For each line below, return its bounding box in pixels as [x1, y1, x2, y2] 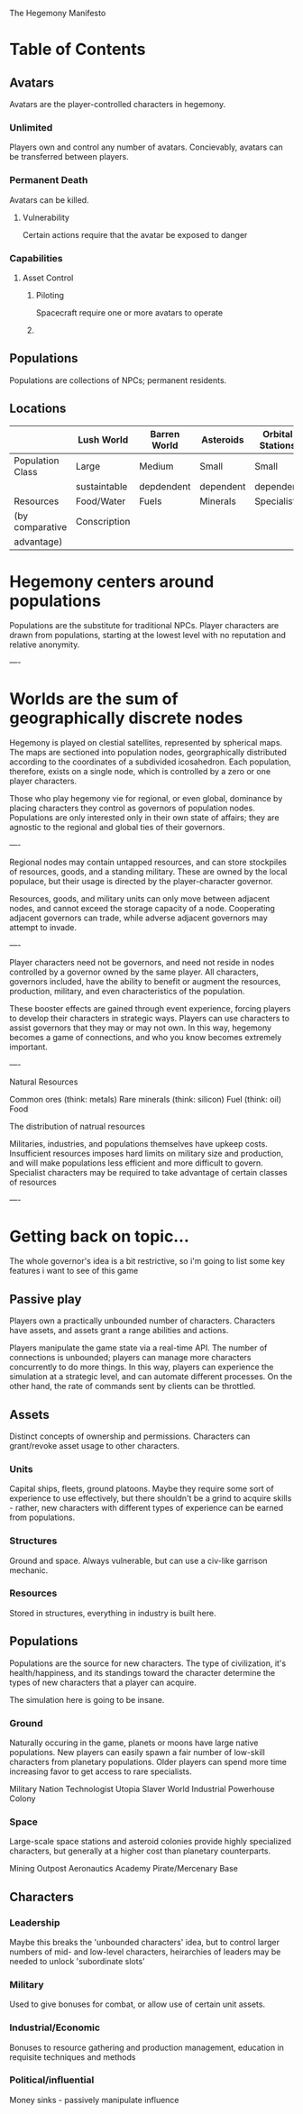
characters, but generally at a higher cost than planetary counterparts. [9, 1845, 271, 1856]
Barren [150, 427, 180, 440]
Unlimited [9, 121, 53, 133]
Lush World [78, 433, 129, 445]
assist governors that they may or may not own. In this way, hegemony [9, 1022, 272, 1033]
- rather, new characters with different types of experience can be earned [9, 1503, 284, 1514]
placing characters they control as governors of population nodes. [9, 802, 255, 814]
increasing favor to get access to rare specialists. [9, 1766, 192, 1777]
